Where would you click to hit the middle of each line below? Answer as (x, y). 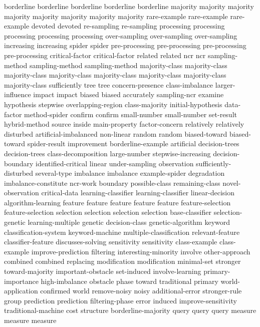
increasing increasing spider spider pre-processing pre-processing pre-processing (125, 45)
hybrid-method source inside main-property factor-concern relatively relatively (124, 124)
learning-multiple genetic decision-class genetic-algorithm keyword (129, 222)
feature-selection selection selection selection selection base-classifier (108, 212)
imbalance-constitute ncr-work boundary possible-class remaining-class (112, 183)
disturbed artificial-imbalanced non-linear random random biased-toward (116, 133)
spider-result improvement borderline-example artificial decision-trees (133, 143)
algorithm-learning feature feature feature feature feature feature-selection (117, 202)
